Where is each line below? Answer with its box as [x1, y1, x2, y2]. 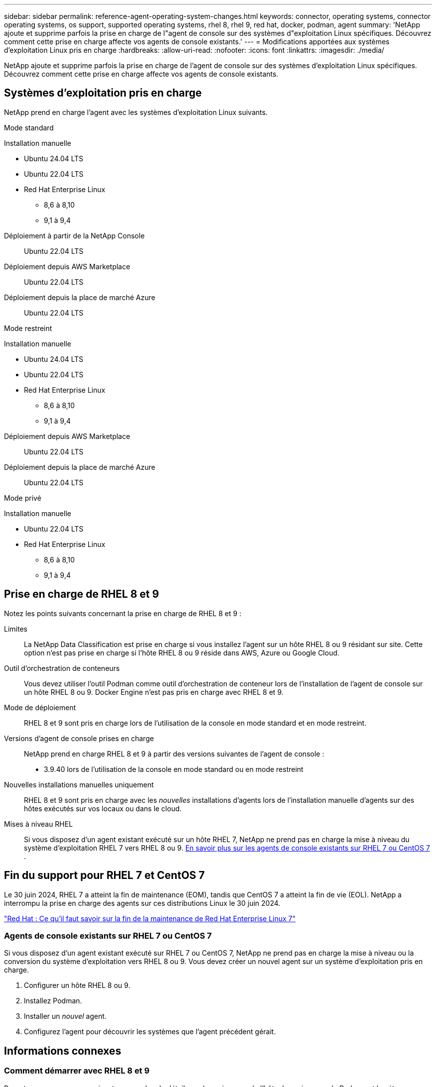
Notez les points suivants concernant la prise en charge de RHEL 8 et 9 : [4, 609, 241, 618]
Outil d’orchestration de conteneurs [4, 663, 120, 672]
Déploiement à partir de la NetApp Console [4, 231, 145, 240]
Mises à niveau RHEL [4, 819, 73, 828]
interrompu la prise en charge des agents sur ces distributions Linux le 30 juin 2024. [4, 898, 281, 907]
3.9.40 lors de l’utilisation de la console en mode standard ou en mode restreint [44, 764, 304, 773]
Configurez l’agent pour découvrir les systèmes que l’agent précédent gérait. [24, 1027, 276, 1036]
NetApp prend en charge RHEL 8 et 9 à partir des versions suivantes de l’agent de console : [24, 749, 325, 758]
